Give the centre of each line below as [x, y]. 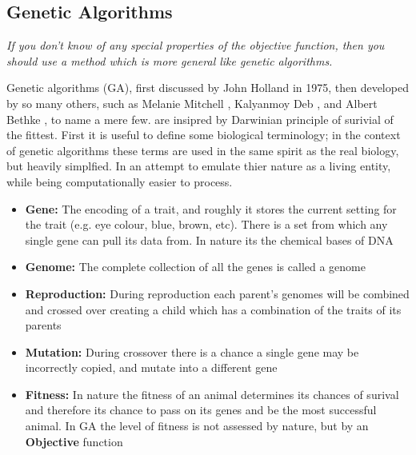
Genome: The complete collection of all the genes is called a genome [196, 267]
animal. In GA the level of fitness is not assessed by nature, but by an [197, 426]
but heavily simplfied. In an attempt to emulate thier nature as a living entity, [199, 166]
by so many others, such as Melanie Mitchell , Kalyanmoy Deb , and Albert [192, 103]
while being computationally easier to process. [120, 181]
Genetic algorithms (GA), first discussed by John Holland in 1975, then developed [208, 88]
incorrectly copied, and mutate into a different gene [151, 367]
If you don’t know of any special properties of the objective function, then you [196, 45]
